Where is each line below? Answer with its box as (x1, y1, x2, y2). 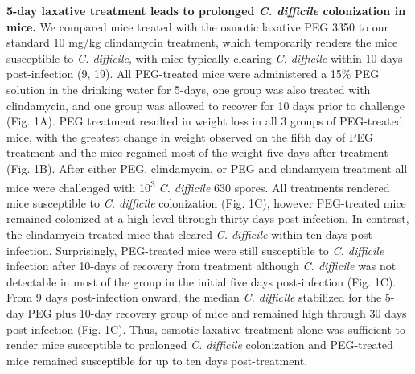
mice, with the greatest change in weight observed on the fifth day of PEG (6, 128, 374, 145)
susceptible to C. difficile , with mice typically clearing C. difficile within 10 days (6, 49, 403, 66)
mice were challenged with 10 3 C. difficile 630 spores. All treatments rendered (6, 176, 390, 195)
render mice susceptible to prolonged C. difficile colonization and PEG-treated (6, 336, 393, 353)
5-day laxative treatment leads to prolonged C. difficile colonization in (6, 2, 406, 18)
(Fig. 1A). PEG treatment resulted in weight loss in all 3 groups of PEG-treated (6, 113, 403, 129)
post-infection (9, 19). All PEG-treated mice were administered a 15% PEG (6, 65, 380, 82)
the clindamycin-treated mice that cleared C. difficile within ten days (6, 225, 348, 242)
